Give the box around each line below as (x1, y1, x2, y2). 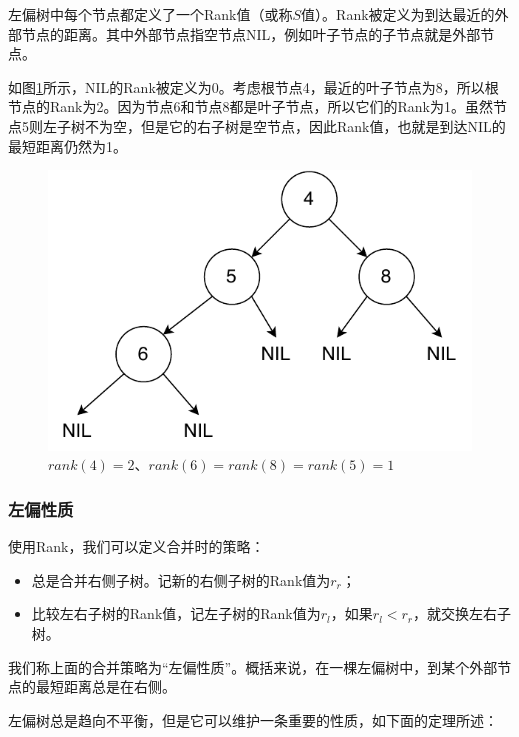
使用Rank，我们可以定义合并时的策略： (8, 536, 265, 557)
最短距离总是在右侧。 (35, 676, 176, 697)
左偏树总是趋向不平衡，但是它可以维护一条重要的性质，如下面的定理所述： (8, 709, 498, 730)
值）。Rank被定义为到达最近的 (301, 4, 495, 24)
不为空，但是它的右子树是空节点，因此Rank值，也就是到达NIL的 (84, 115, 506, 136)
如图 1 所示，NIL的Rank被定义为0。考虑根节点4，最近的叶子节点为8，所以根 (8, 76, 499, 97)
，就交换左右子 (413, 603, 512, 624)
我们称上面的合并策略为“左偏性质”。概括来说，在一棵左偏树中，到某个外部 (8, 656, 498, 677)
